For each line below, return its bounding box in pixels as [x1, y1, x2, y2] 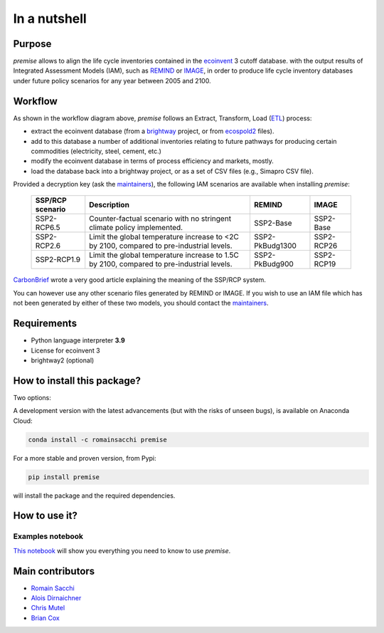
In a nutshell [13, 11, 87, 26]
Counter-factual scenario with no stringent [89, 214, 231, 224]
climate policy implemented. [89, 223, 183, 233]
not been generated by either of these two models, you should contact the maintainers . [13, 299, 270, 308]
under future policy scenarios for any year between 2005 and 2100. [13, 76, 211, 85]
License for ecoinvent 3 [31, 346, 100, 355]
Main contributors [13, 565, 95, 577]
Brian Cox [31, 613, 60, 622]
